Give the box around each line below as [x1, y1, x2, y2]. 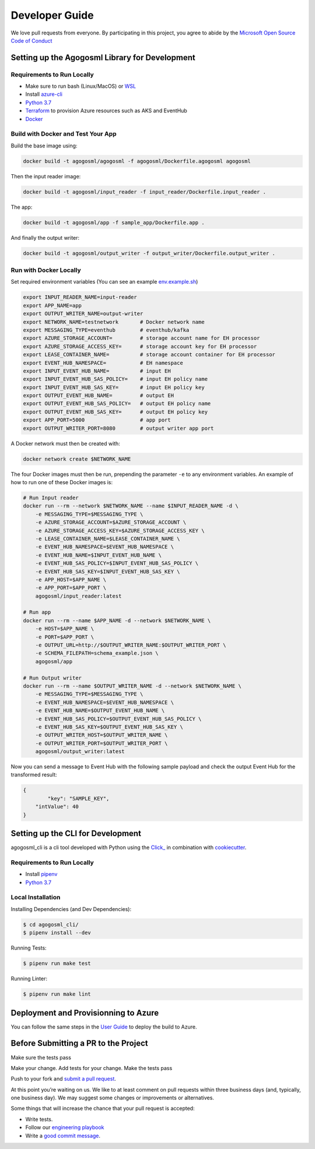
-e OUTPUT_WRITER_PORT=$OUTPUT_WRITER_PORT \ [35, 740, 168, 747]
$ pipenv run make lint [23, 991, 92, 998]
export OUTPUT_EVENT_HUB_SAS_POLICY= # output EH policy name [23, 401, 211, 407]
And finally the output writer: [10, 234, 80, 241]
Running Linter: [10, 975, 48, 982]
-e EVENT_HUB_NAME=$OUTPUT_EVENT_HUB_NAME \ [35, 708, 165, 714]
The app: [10, 203, 33, 211]
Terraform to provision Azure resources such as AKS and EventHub [25, 107, 188, 114]
